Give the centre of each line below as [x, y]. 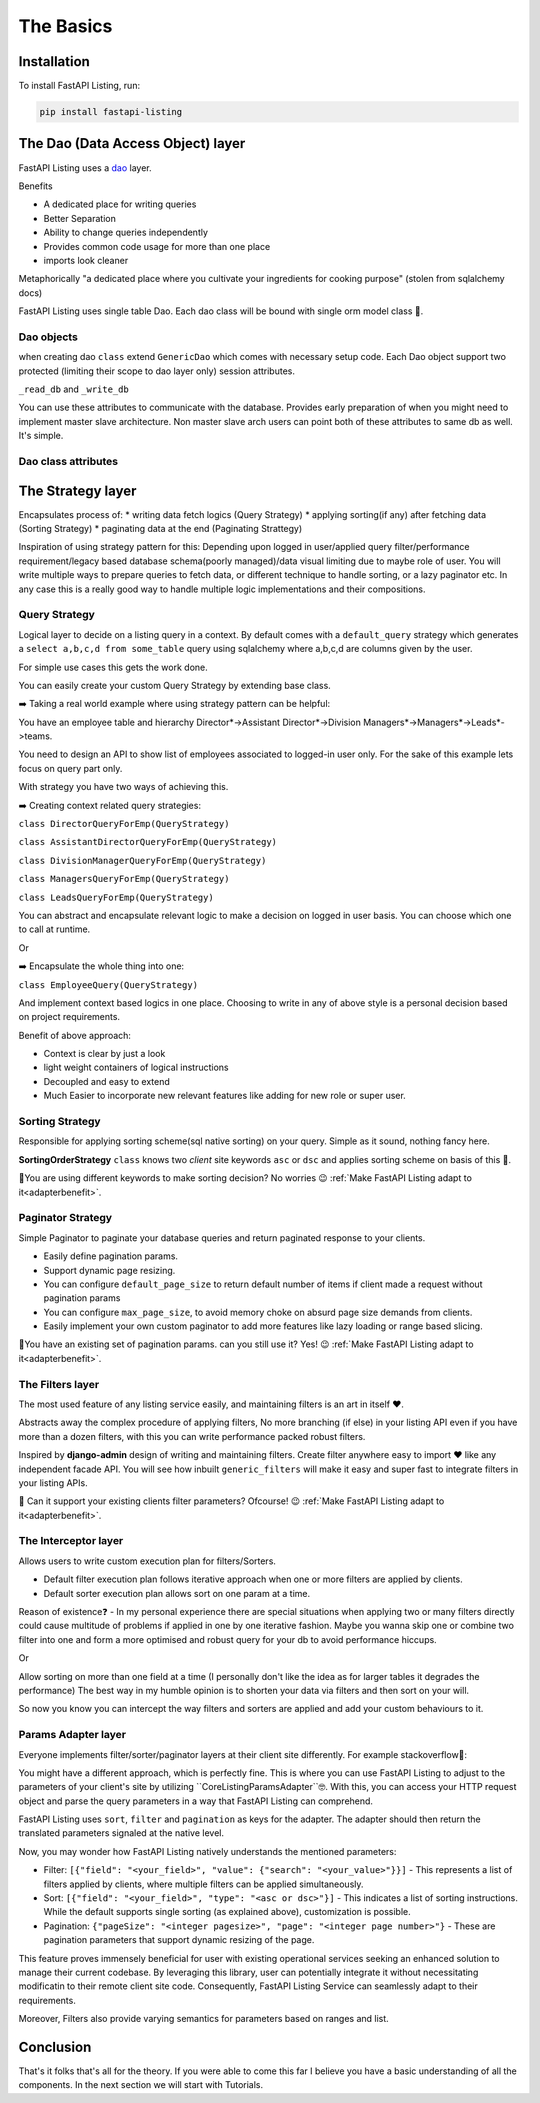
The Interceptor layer [71, 1541]
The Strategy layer [77, 490]
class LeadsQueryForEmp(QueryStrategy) [116, 897]
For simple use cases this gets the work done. [113, 667]
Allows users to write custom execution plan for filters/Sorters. [147, 1561]
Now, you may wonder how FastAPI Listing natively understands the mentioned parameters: [207, 1851]
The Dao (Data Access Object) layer [132, 143]
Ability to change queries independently [126, 232]
